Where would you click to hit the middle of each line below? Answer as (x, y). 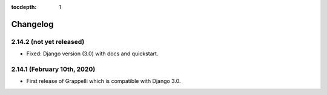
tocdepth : (24, 7)
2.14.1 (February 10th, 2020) (53, 69)
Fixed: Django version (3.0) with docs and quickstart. (92, 54)
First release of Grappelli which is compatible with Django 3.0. (104, 81)
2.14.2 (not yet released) (48, 41)
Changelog (32, 24)
